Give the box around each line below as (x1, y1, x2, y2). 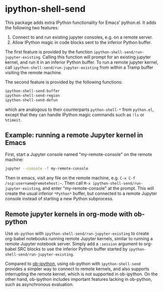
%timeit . (5, 117, 22, 123)
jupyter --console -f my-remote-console (5, 166, 89, 171)
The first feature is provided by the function (5, 49, 93, 55)
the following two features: (5, 24, 59, 30)
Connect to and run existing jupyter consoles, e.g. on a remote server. (12, 34, 153, 40)
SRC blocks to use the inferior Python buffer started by (17, 246, 128, 252)
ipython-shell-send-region (5, 93, 60, 98)
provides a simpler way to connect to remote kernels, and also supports (5, 266, 150, 272)
